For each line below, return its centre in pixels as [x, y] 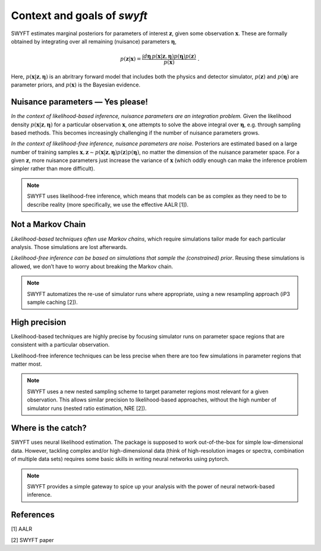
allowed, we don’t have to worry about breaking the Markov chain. [92, 266]
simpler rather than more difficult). [53, 169]
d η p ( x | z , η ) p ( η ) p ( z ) [170, 56]
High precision [39, 322]
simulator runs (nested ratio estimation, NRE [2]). [87, 408]
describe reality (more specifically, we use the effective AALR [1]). [108, 204]
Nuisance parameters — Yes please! [80, 102]
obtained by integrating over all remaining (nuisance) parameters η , [94, 41]
